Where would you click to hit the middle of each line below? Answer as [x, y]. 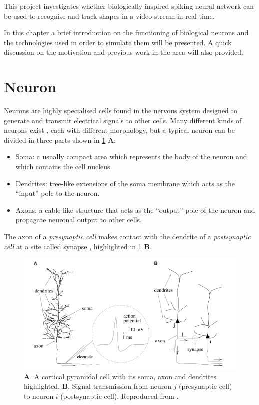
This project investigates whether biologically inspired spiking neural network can [129, 6]
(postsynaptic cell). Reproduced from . [120, 396]
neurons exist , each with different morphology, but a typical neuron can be [119, 130]
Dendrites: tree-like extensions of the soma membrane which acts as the [125, 183]
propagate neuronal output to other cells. [79, 220]
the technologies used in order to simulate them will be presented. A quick [118, 42]
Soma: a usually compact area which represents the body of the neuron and [131, 157]
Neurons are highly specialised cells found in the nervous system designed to [121, 111]
